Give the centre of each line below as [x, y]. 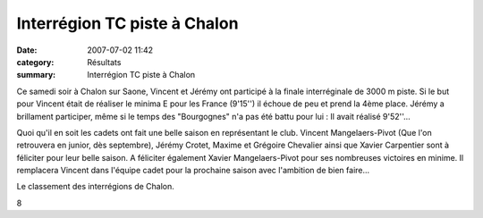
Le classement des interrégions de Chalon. [95, 187]
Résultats [104, 62]
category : [35, 62]
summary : [36, 75]
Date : [27, 50]
